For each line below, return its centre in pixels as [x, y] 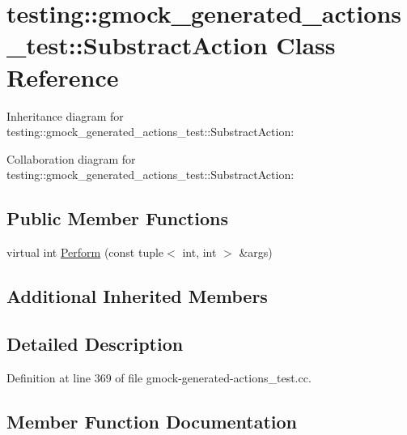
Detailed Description [95, 343]
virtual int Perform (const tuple [85, 252]
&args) [256, 252]
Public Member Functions [117, 218]
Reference [63, 77]
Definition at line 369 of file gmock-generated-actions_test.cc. [159, 377]
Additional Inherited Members [137, 296]
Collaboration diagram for [71, 158]
